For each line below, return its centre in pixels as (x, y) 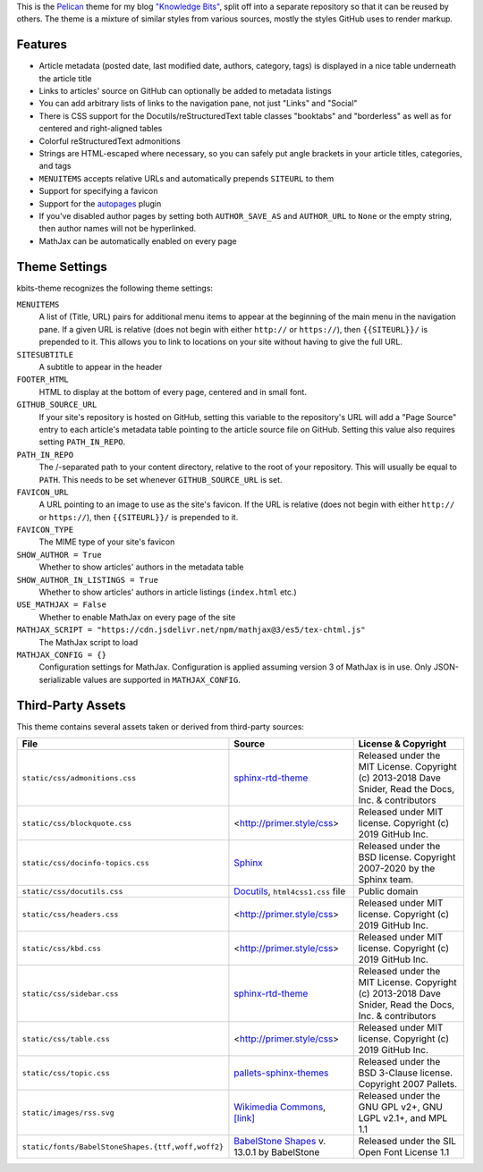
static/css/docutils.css (72, 891)
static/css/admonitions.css (79, 778)
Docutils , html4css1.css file (290, 891)
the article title (65, 78)
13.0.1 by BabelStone (277, 1152)
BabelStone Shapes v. (280, 1142)
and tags (55, 166)
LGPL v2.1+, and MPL (403, 1118)
